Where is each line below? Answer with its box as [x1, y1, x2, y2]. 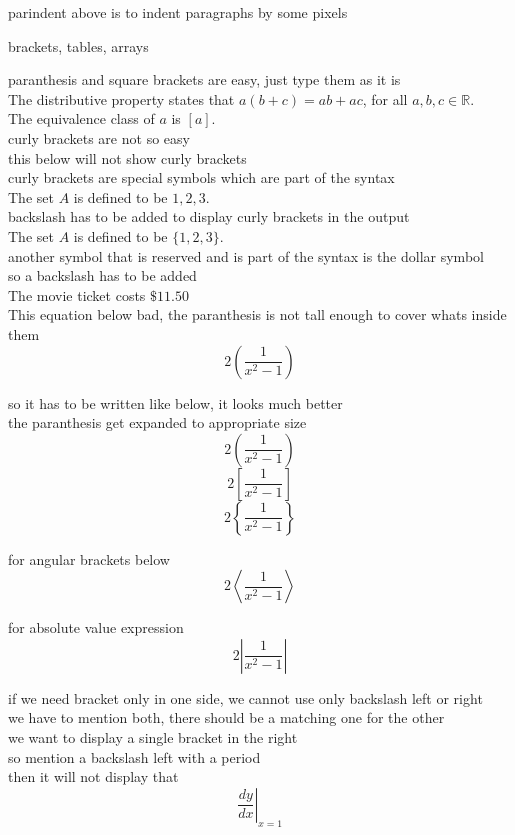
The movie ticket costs [8, 284, 146, 305]
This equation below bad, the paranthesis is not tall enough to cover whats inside [8, 304, 507, 325]
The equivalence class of [8, 108, 155, 129]
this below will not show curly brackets [8, 147, 247, 168]
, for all [362, 88, 408, 109]
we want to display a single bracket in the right [8, 727, 298, 748]
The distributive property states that [8, 88, 235, 109]
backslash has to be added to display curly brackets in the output [8, 206, 410, 227]
